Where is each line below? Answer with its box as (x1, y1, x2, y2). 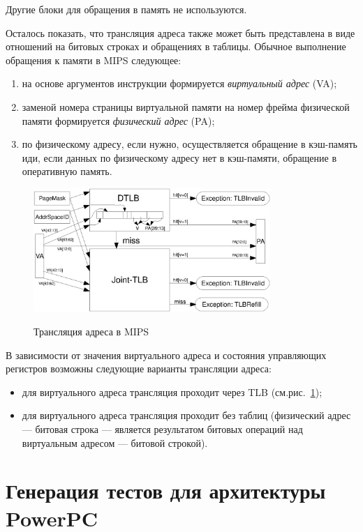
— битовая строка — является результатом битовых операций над (22, 422, 303, 436)
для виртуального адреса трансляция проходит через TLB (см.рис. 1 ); (22, 384, 323, 399)
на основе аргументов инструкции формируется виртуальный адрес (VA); (22, 76, 337, 91)
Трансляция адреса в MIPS (34, 324, 149, 339)
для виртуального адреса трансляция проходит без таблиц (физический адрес (22, 408, 351, 423)
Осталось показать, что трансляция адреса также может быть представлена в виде (6, 25, 355, 40)
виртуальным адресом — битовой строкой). (22, 435, 208, 450)
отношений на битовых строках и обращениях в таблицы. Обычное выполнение (6, 39, 346, 54)
